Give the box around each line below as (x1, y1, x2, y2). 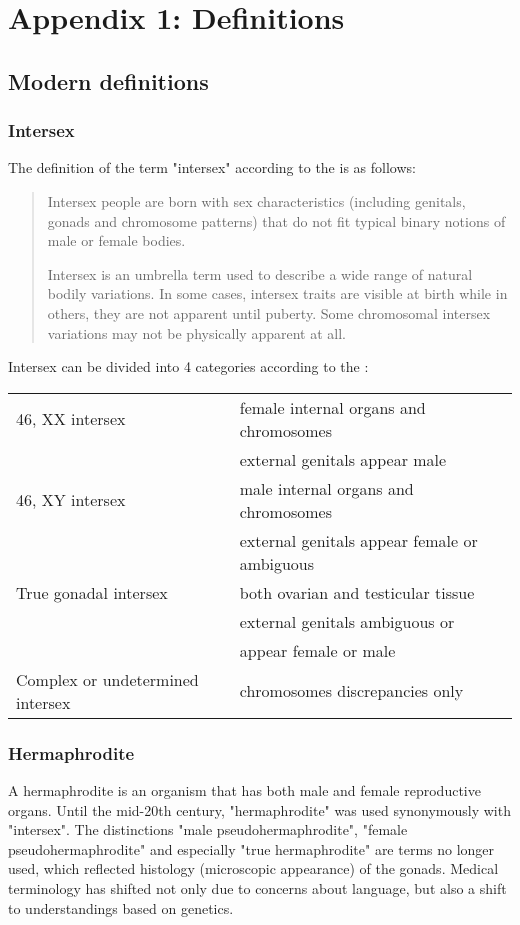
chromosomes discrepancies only (239, 679, 464, 703)
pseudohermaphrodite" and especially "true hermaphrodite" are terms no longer (8, 838, 495, 859)
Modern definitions (8, 65, 209, 96)
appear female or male (239, 638, 396, 662)
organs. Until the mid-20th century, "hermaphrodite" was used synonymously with (8, 799, 511, 820)
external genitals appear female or (239, 528, 478, 552)
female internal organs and (239, 395, 426, 419)
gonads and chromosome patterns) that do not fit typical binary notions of (47, 210, 506, 231)
